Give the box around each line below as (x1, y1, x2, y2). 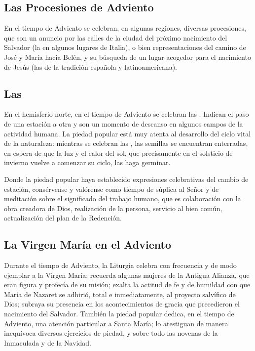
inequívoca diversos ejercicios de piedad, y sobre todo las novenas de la (4, 328, 218, 338)
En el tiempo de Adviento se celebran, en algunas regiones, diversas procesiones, (4, 23, 246, 33)
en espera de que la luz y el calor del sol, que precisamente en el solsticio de (4, 147, 233, 158)
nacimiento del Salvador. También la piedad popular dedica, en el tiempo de (4, 308, 234, 319)
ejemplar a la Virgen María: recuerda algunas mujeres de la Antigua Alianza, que (4, 269, 250, 280)
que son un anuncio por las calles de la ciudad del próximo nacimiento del (4, 32, 227, 43)
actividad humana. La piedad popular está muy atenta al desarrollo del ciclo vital (4, 128, 251, 138)
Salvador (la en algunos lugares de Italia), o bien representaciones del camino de (4, 42, 246, 52)
